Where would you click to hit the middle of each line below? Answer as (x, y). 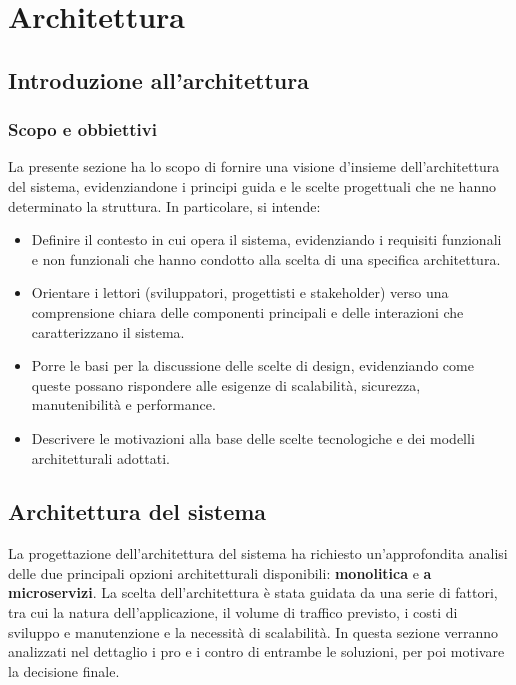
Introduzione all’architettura (158, 79)
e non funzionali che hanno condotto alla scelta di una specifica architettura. (266, 258)
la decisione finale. (64, 670)
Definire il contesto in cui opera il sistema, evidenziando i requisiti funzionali (266, 239)
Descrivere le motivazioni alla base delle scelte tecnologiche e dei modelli (253, 437)
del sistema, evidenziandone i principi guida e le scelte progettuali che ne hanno (252, 185)
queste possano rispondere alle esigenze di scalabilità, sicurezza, (226, 384)
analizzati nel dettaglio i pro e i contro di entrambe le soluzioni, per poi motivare (256, 651)
